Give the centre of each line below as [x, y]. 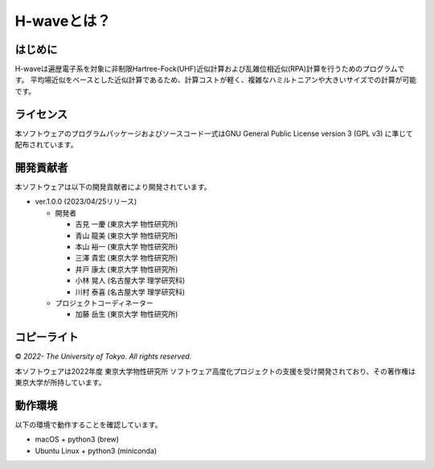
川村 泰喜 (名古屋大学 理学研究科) [130, 292]
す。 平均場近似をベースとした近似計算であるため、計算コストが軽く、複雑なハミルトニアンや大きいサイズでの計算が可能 [216, 80]
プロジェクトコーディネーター [104, 302]
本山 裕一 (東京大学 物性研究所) [127, 247]
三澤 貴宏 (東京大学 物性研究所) [127, 258]
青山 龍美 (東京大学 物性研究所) [127, 235]
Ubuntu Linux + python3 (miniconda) [96, 450]
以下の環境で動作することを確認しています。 [88, 424]
